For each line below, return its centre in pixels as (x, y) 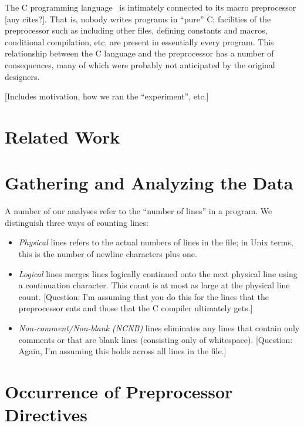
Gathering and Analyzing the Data (149, 183)
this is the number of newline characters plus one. (108, 254)
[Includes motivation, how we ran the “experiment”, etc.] (107, 96)
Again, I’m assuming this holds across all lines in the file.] (122, 351)
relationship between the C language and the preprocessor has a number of (139, 53)
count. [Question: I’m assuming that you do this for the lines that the (144, 296)
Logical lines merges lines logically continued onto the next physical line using (158, 273)
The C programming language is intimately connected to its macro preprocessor (151, 7)
